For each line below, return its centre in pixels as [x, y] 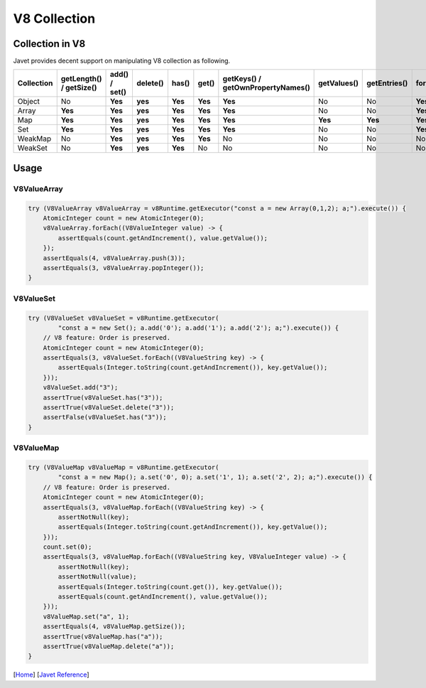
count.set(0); [67, 547]
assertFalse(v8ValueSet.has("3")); [105, 417]
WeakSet [32, 148]
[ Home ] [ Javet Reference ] [51, 674]
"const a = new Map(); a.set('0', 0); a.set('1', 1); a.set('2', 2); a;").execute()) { [215, 477]
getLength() [81, 79]
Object [29, 102]
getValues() [338, 83]
